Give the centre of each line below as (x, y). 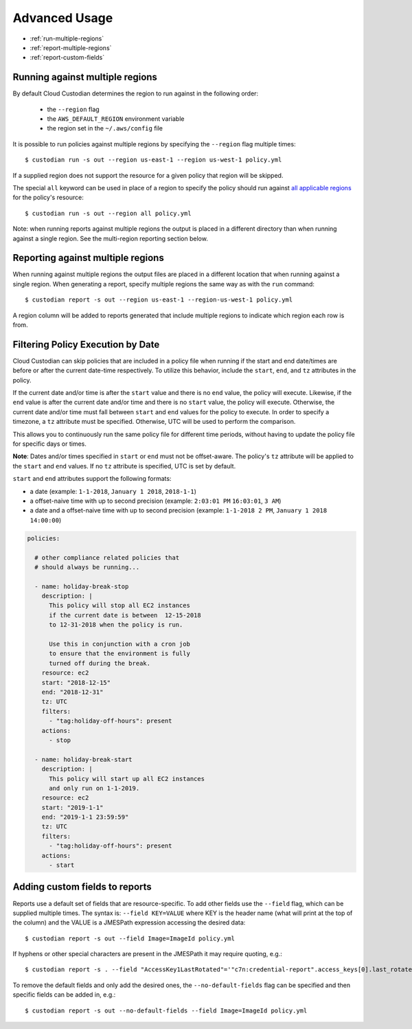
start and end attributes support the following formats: (92, 479)
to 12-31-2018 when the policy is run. (116, 625)
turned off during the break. (100, 663)
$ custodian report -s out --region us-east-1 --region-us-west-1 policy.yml (159, 300)
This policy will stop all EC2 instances (119, 606)
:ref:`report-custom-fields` (67, 58)
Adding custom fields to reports (82, 887)
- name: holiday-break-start (84, 759)
